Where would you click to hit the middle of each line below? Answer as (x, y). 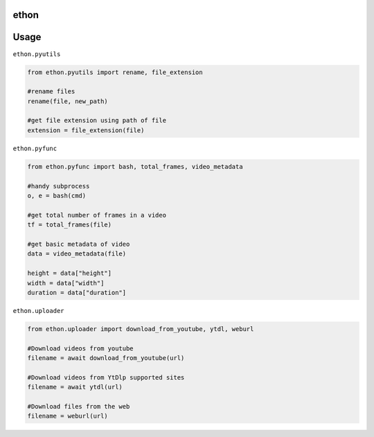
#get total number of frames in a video (97, 215)
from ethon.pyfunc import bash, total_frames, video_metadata (135, 167)
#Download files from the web (79, 406)
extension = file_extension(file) (86, 130)
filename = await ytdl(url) (75, 387)
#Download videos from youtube (81, 348)
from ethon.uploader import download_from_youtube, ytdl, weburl (141, 329)
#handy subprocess (59, 186)
